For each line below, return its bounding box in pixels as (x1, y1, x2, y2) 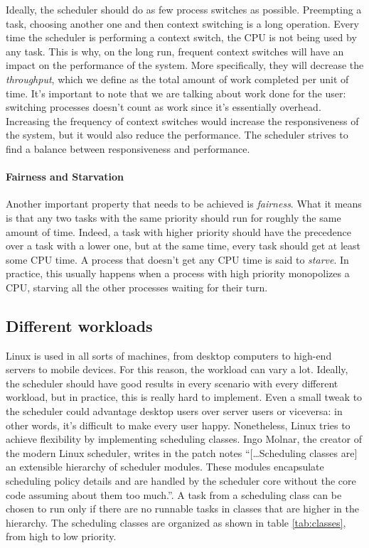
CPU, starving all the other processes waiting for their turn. (6, 279, 268, 294)
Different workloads (6, 314, 153, 336)
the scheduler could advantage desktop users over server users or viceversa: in (6, 404, 343, 419)
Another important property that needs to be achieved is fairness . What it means (6, 196, 362, 211)
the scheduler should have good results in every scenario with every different (6, 375, 338, 390)
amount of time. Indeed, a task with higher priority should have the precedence (6, 224, 352, 239)
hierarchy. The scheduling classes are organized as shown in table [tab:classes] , (6, 515, 346, 530)
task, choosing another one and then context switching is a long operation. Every (6, 16, 359, 31)
